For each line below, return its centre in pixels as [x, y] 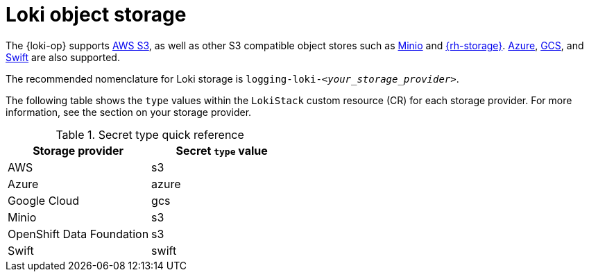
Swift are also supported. [63, 57]
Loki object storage [96, 15]
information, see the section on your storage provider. [129, 112]
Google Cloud [44, 200]
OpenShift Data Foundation [78, 234]
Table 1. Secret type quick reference [150, 134]
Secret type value [222, 150]
